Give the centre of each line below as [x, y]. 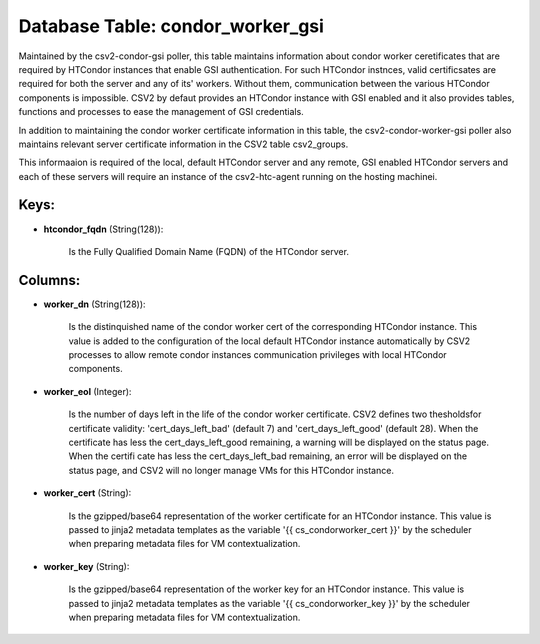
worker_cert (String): [87, 493]
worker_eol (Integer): [87, 391]
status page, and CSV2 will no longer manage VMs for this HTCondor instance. [231, 470]
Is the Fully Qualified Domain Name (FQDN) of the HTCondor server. [209, 251]
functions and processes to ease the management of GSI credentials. [161, 112]
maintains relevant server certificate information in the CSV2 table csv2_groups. [183, 144]
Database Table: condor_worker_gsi [171, 26]
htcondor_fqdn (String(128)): [103, 229]
